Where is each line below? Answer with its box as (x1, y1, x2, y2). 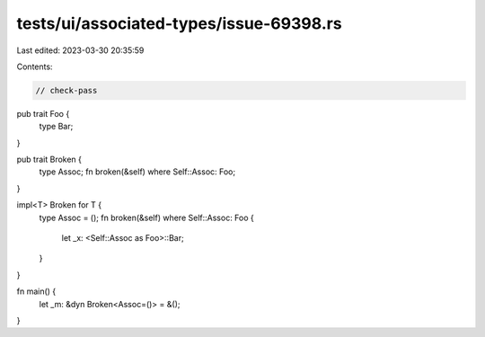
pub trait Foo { (16, 108, 70, 119)
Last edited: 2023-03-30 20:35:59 (16, 45, 145, 56)
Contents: (16, 61, 53, 72)
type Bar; (39, 121, 74, 132)
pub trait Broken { (16, 154, 83, 165)
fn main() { (16, 286, 57, 297)
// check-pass (35, 85, 98, 95)
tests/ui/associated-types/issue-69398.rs (16, 13, 342, 33)
